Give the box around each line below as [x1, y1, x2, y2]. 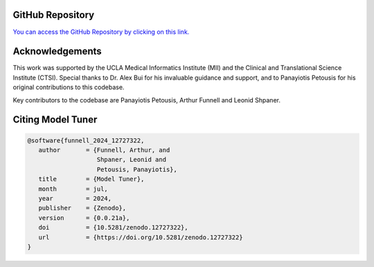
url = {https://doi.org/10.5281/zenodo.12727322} [38, 233, 243, 241]
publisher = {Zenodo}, [38, 204, 127, 212]
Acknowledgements [12, 46, 102, 57]
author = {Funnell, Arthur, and [38, 146, 170, 154]
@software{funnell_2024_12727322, [27, 136, 145, 145]
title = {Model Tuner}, [38, 175, 145, 183]
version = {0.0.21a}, [38, 214, 130, 221]
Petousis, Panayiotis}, [96, 165, 178, 173]
